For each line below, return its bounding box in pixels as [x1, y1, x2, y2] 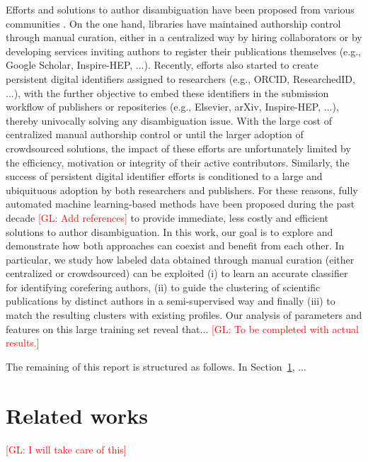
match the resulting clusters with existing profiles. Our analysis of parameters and [6, 308, 362, 322]
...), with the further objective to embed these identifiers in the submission [6, 85, 329, 100]
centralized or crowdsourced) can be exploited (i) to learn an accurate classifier [6, 266, 348, 281]
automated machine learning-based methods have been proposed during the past [6, 196, 355, 211]
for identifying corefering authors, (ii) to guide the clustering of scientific [6, 279, 321, 294]
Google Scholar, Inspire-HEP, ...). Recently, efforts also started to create [6, 57, 318, 72]
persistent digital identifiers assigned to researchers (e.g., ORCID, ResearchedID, [6, 71, 355, 86]
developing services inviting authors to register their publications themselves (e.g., [6, 43, 362, 58]
